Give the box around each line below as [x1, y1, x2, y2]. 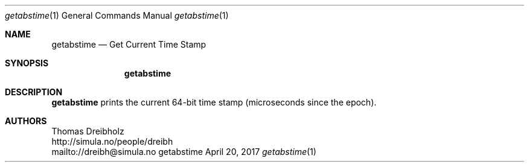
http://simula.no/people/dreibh [51, 136, 173, 147]
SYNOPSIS [5, 58, 49, 68]
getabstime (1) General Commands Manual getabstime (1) [5, 10, 229, 20]
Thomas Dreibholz [51, 126, 124, 136]
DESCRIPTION [5, 87, 63, 97]
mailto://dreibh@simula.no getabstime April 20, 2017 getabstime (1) [51, 147, 316, 157]
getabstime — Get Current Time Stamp [51, 39, 207, 49]
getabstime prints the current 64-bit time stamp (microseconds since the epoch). [51, 97, 377, 107]
